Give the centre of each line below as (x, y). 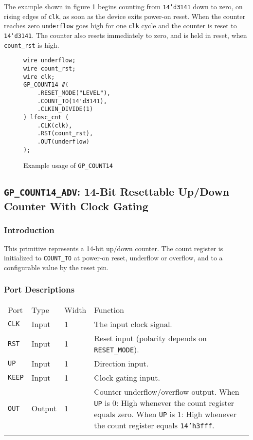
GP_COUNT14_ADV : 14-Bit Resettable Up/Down (117, 192)
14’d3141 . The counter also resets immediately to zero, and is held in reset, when (126, 35)
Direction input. (121, 363)
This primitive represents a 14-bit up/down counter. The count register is (114, 248)
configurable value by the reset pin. (56, 267)
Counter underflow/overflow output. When (167, 391)
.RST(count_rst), (65, 134)
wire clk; (39, 77)
